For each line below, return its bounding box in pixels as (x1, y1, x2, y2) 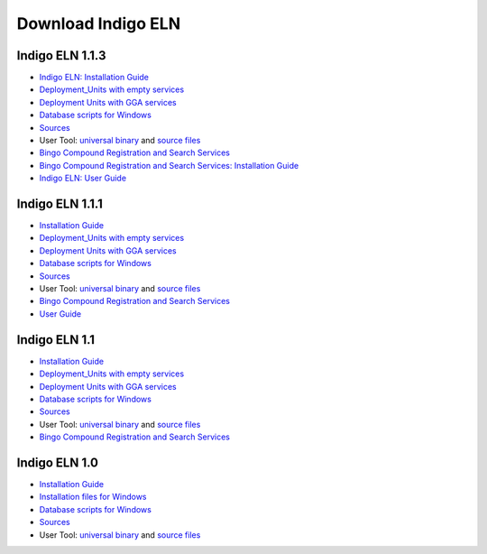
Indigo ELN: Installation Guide (39, 72, 149, 83)
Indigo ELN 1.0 (16, 455, 99, 470)
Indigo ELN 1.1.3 (16, 48, 106, 63)
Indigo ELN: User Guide (39, 172, 126, 184)
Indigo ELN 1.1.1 (16, 197, 104, 211)
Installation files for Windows (39, 492, 147, 503)
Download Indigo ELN (16, 14, 181, 33)
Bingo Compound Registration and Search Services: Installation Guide (39, 160, 299, 171)
